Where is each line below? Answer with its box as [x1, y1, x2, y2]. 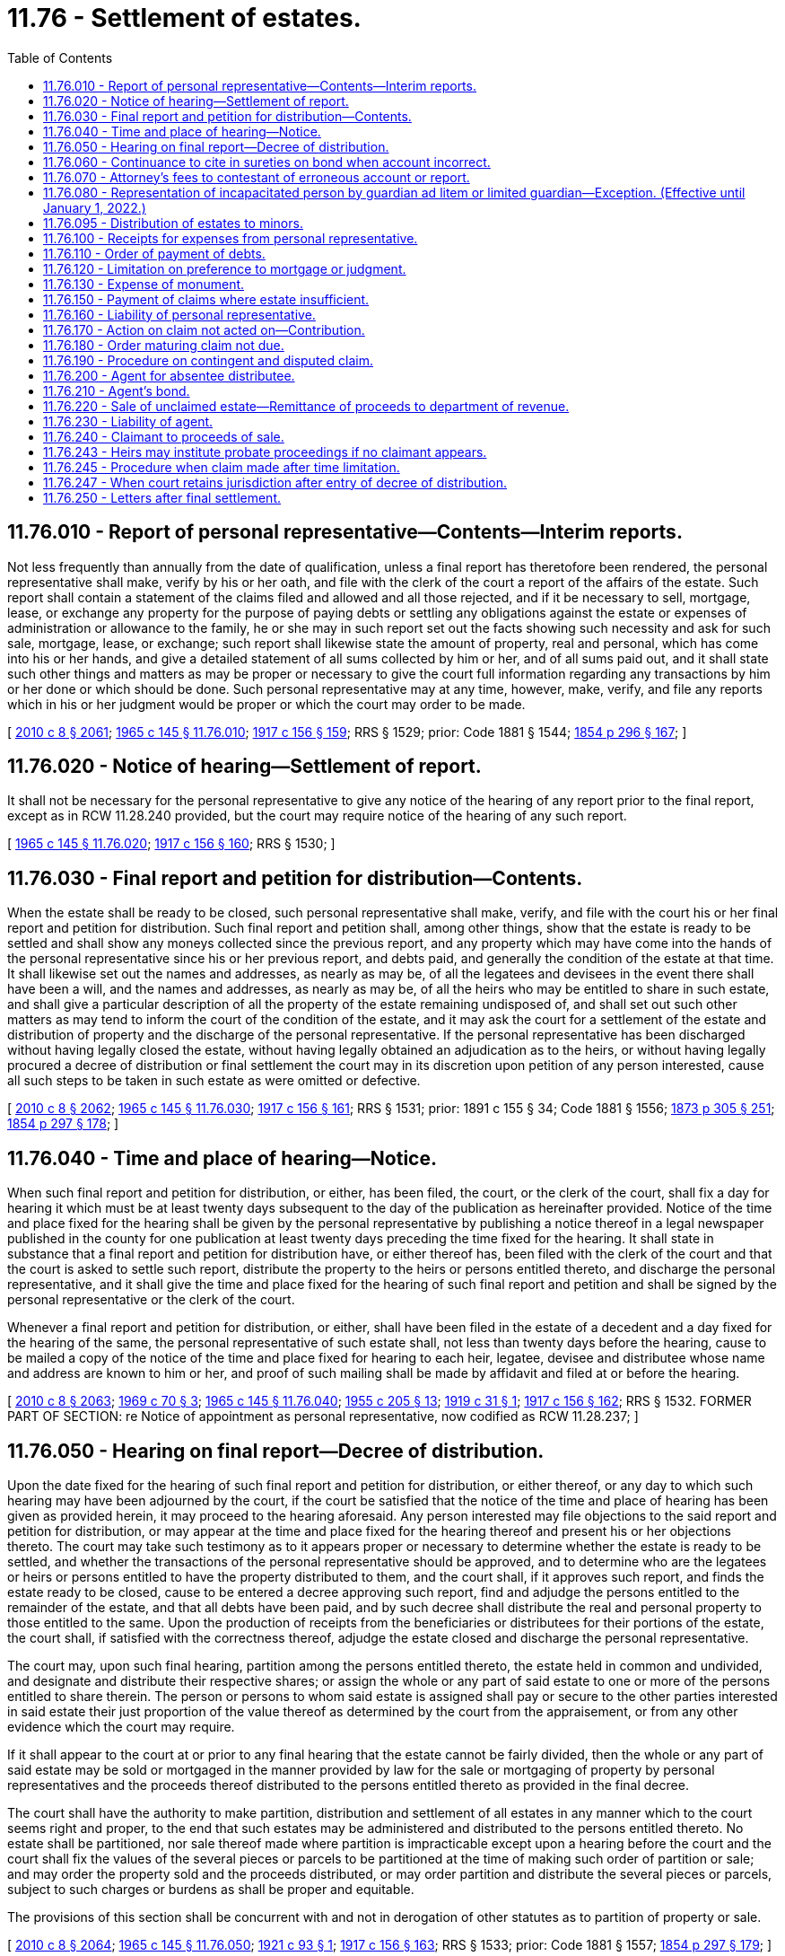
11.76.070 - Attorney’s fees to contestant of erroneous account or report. [43, 169, 470, 185]
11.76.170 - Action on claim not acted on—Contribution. [43, 321, 365, 338]
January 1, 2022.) [43, 199, 146, 215]
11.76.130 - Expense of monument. [43, 276, 245, 292]
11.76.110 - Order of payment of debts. [43, 245, 266, 261]
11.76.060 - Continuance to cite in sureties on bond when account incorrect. [43, 153, 491, 170]
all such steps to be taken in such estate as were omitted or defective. [7, 1073, 421, 1089]
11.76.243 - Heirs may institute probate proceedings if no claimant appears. [43, 443, 487, 460]
